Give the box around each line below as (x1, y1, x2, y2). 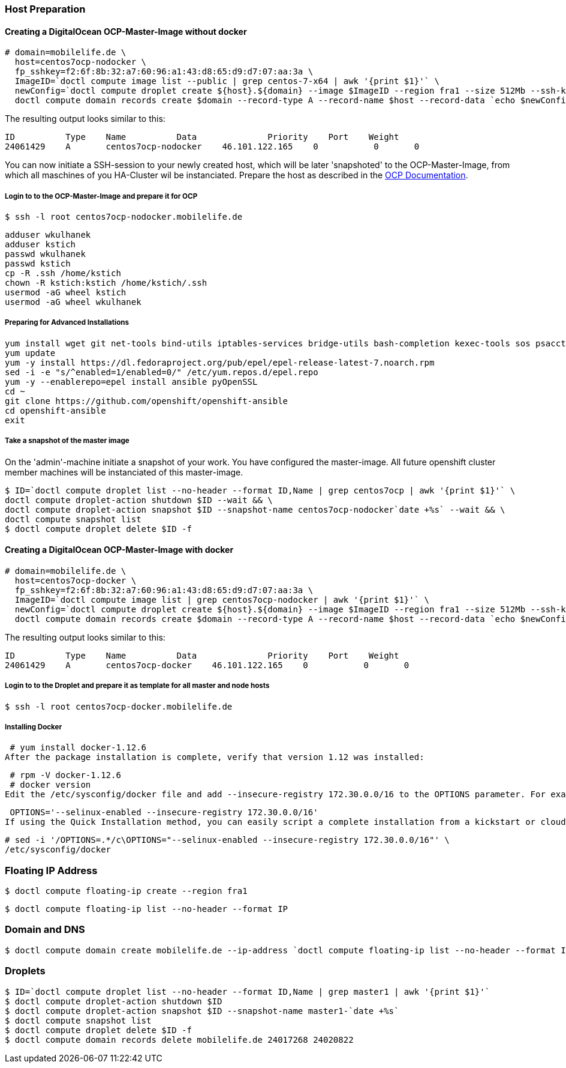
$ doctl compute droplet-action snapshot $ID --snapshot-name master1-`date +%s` (5, 1006, 399, 1016)
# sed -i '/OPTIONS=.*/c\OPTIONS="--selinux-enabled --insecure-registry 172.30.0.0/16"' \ (5, 835, 450, 845)
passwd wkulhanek (5, 249, 86, 259)
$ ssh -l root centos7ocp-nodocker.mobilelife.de (5, 212, 243, 222)
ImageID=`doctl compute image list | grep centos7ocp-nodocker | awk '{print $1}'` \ (14, 594, 430, 605)
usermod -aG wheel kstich (5, 288, 127, 297)
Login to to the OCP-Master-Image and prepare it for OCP (5, 192, 198, 201)
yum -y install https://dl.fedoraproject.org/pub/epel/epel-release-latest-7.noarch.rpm (5, 357, 435, 367)
